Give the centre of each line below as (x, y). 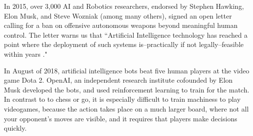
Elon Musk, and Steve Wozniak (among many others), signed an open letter (118, 15)
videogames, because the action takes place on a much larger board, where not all (126, 108)
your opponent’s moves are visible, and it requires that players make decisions (121, 118)
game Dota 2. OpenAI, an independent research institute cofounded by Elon (118, 80)
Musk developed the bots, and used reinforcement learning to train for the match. (127, 89)
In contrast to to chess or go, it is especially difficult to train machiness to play (122, 99)
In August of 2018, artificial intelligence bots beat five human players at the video (127, 70)
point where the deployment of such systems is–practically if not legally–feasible (124, 44)
